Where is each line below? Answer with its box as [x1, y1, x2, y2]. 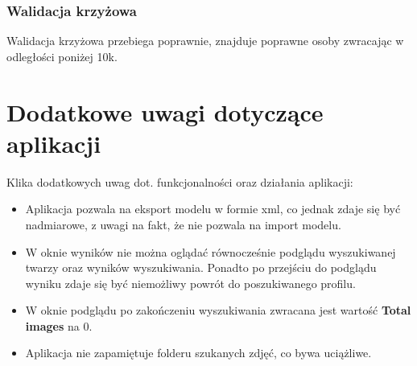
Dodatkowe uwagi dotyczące [6, 95, 324, 128]
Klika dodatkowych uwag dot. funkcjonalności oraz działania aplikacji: [6, 173, 353, 190]
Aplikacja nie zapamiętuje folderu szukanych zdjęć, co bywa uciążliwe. [25, 344, 372, 361]
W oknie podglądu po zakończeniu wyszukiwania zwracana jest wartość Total [25, 302, 411, 319]
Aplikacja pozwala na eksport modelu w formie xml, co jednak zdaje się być [25, 200, 401, 217]
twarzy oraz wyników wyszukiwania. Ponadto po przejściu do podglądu [25, 259, 377, 276]
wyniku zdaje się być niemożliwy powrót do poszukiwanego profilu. [25, 274, 356, 291]
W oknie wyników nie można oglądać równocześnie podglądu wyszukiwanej [25, 243, 396, 260]
